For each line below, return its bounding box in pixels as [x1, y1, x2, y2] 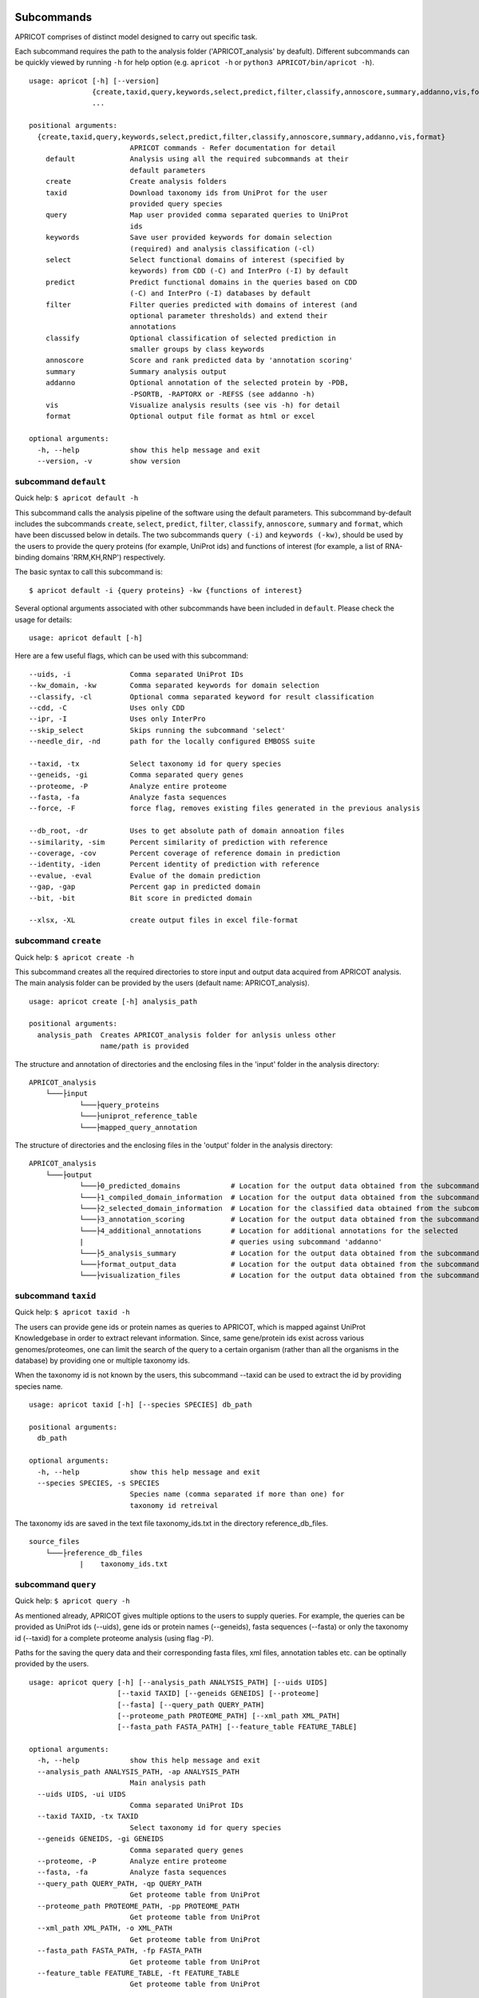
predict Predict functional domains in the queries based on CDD [45, 277, 358, 287]
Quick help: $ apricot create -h [14, 952, 135, 962]
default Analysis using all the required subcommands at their [45, 154, 349, 164]
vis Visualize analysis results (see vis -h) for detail [45, 400, 341, 410]
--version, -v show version [37, 456, 181, 465]
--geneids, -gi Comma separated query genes [29, 770, 243, 779]
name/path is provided [100, 1041, 189, 1051]
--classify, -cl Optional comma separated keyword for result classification [29, 692, 374, 701]
